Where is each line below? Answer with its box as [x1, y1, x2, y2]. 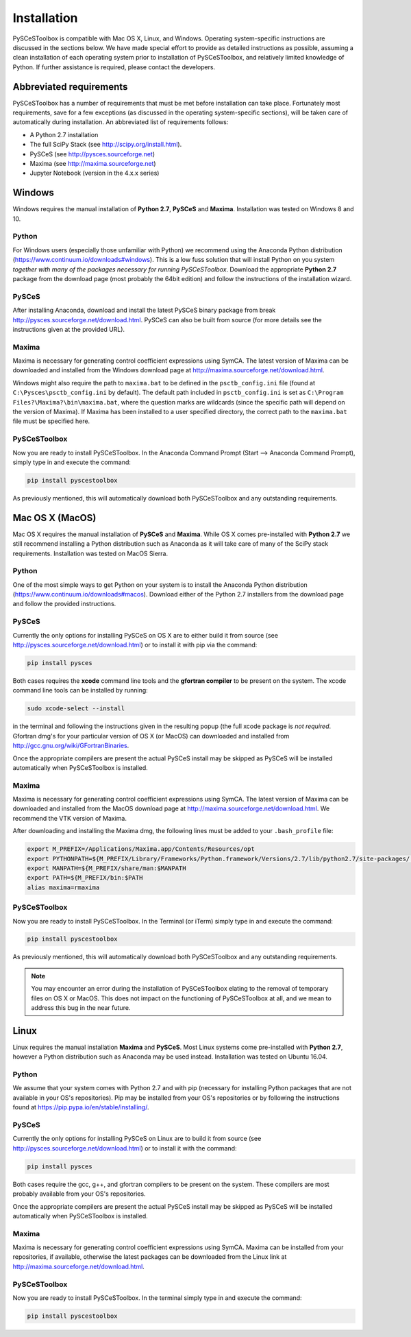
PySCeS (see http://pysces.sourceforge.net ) [29, 149, 155, 158]
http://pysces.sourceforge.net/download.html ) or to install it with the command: [12, 1144, 237, 1152]
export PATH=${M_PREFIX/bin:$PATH [27, 874, 143, 882]
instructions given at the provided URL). [12, 325, 125, 333]
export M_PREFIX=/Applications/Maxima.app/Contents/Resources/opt [27, 845, 255, 853]
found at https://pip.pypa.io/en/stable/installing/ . [12, 1103, 149, 1111]
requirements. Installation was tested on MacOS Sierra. [12, 549, 168, 557]
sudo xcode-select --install [27, 705, 125, 712]
